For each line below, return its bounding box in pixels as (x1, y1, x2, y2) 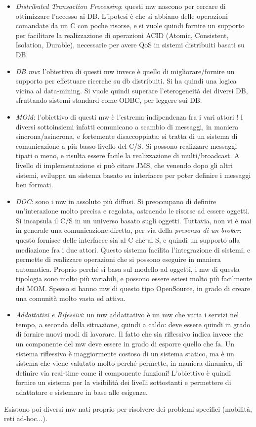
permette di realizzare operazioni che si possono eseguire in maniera (15, 254, 221, 264)
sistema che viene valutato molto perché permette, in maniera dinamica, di (15, 358, 243, 368)
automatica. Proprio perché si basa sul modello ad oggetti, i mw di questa (15, 263, 240, 274)
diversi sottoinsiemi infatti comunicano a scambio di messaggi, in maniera (15, 121, 239, 131)
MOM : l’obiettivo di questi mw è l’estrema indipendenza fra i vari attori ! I (15, 111, 243, 122)
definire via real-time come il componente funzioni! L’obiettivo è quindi (15, 367, 231, 378)
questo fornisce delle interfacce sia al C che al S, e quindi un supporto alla (15, 235, 240, 245)
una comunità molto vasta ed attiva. (15, 293, 126, 303)
